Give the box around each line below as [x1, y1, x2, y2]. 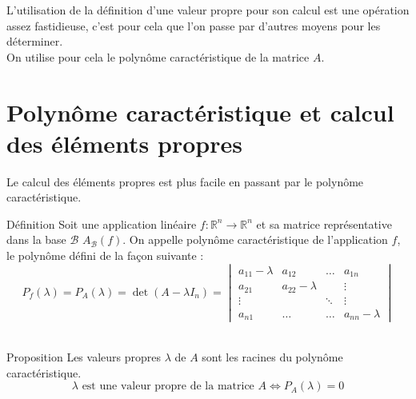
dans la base [6, 231, 66, 248]
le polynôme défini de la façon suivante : [6, 247, 204, 264]
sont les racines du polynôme [202, 348, 343, 365]
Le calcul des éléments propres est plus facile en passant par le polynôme [6, 173, 364, 190]
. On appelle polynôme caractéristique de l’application [122, 231, 388, 248]
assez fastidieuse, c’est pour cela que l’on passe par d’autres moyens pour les [6, 17, 381, 34]
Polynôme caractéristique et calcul [6, 95, 394, 128]
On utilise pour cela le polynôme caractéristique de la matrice [6, 48, 310, 65]
